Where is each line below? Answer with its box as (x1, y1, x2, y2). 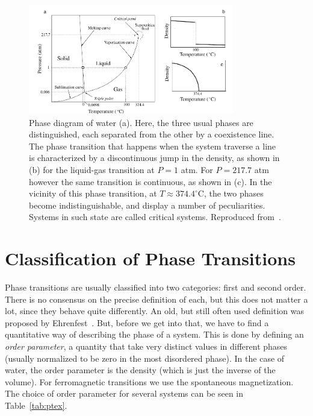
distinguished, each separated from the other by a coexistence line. (29, 128, 274, 140)
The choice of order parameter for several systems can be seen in (5, 387, 244, 400)
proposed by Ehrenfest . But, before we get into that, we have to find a (5, 316, 269, 329)
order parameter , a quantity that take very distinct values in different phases (5, 340, 288, 352)
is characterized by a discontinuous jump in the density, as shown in (29, 151, 280, 164)
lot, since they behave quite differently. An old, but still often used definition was (5, 304, 304, 317)
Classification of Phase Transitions (5, 246, 296, 271)
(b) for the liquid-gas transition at (29, 163, 155, 175)
